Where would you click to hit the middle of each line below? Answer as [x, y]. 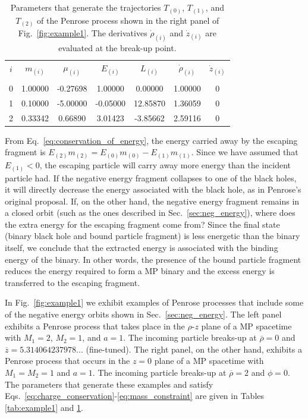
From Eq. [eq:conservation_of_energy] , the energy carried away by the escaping [151, 140]
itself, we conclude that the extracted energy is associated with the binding [142, 248]
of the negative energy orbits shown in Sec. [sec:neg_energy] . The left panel [143, 314]
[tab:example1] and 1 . [44, 407]
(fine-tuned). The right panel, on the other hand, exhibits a [194, 349]
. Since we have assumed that [245, 152]
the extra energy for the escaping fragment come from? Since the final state [142, 224]
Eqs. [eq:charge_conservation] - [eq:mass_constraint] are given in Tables [135, 396]
